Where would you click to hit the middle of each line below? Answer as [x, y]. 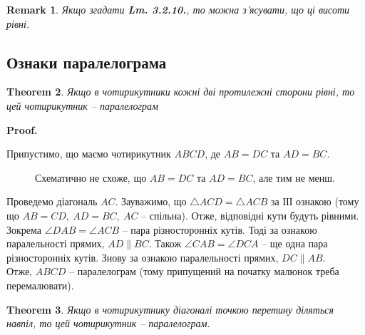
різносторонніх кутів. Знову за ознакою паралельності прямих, [143, 257]
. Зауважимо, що [151, 201]
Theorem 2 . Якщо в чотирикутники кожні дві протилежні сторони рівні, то [181, 92]
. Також [165, 243]
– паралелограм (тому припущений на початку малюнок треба [204, 271]
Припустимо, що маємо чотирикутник [89, 154]
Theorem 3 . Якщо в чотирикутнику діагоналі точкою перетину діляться [170, 309]
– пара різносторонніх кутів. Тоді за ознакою [220, 229]
